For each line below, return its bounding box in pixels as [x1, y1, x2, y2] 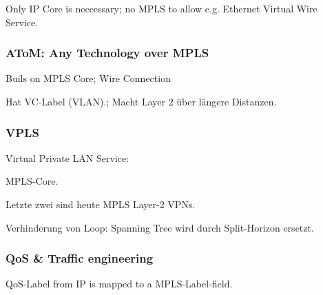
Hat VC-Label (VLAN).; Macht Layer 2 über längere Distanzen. [6, 94, 277, 108]
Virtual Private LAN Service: [6, 150, 129, 165]
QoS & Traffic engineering [6, 250, 154, 267]
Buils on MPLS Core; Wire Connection [6, 71, 171, 85]
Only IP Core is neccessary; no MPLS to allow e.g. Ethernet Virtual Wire [6, 1, 317, 15]
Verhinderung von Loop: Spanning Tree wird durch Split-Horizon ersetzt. [6, 220, 314, 234]
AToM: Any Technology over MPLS [6, 44, 209, 61]
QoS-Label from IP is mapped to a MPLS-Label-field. [6, 276, 233, 291]
